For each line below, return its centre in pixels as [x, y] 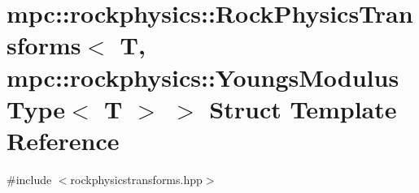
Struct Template [303, 108]
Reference [63, 140]
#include [29, 179]
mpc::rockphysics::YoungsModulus [203, 77]
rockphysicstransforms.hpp [136, 179]
